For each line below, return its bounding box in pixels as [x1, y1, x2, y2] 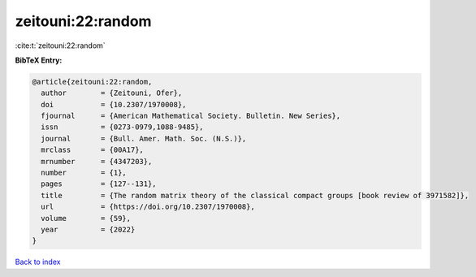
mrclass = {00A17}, [41, 145, 144, 154]
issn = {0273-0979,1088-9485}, [41, 123, 204, 132]
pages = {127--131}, [41, 180, 158, 188]
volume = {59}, [41, 214, 132, 223]
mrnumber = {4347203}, [41, 157, 153, 166]
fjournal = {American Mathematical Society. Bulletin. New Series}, [41, 111, 341, 121]
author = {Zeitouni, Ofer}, [41, 89, 183, 97]
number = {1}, [41, 168, 128, 178]
